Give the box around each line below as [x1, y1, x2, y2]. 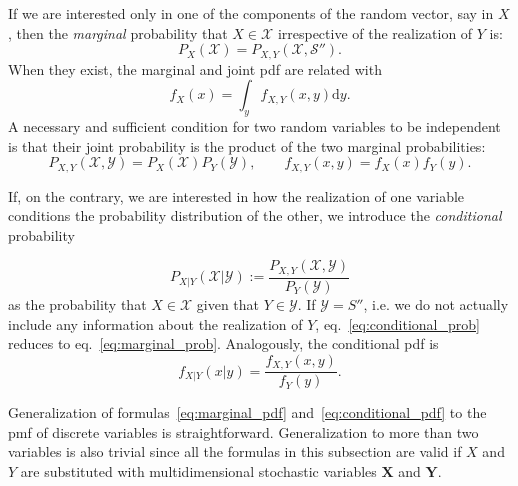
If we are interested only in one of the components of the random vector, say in [8, 3, 494, 23]
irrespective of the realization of [277, 22, 473, 43]
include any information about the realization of [8, 313, 303, 334]
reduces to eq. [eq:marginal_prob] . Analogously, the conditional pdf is [8, 333, 439, 354]
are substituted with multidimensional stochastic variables [20, 460, 377, 481]
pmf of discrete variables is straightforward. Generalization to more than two [8, 421, 479, 442]
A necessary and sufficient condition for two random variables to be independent [8, 116, 501, 137]
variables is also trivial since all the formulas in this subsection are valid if [8, 441, 462, 462]
